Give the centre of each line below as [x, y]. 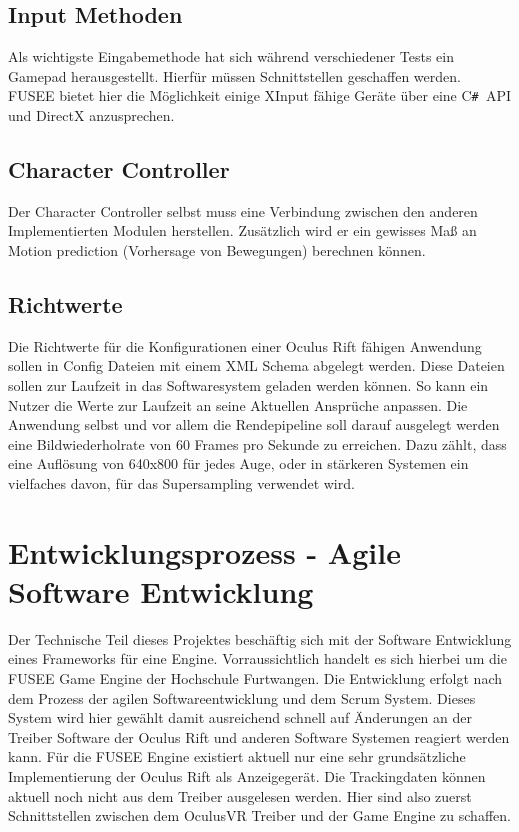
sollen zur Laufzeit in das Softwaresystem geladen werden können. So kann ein [248, 385]
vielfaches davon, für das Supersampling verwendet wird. [181, 482]
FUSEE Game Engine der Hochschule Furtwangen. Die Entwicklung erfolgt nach [255, 678]
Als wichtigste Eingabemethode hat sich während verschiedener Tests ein [231, 56]
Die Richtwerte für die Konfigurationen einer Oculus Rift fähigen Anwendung [245, 345]
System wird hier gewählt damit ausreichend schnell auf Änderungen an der [240, 717]
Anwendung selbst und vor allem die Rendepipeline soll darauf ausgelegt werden [254, 424]
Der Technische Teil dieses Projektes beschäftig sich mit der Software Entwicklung [260, 638]
